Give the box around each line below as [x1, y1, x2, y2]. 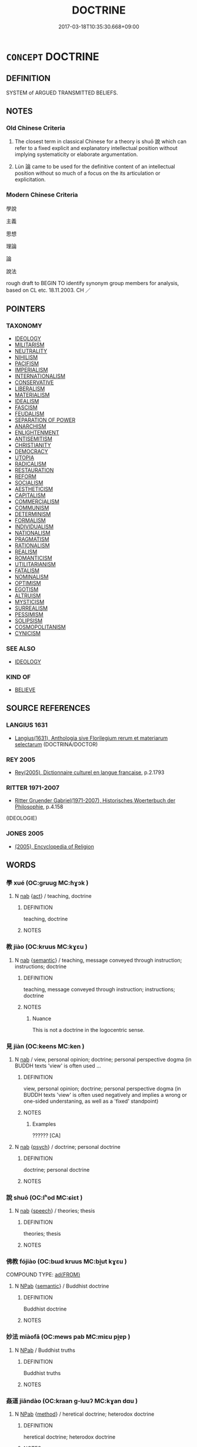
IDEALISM [14, 398, 39, 405]
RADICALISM [14, 460, 47, 468]
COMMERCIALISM [14, 498, 60, 505]
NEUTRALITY [14, 348, 48, 355]
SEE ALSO [6, 645, 36, 653]
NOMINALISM [14, 573, 49, 580]
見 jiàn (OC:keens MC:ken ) [6, 1042, 85, 1050]
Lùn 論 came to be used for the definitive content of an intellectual [14, 163, 175, 170]
